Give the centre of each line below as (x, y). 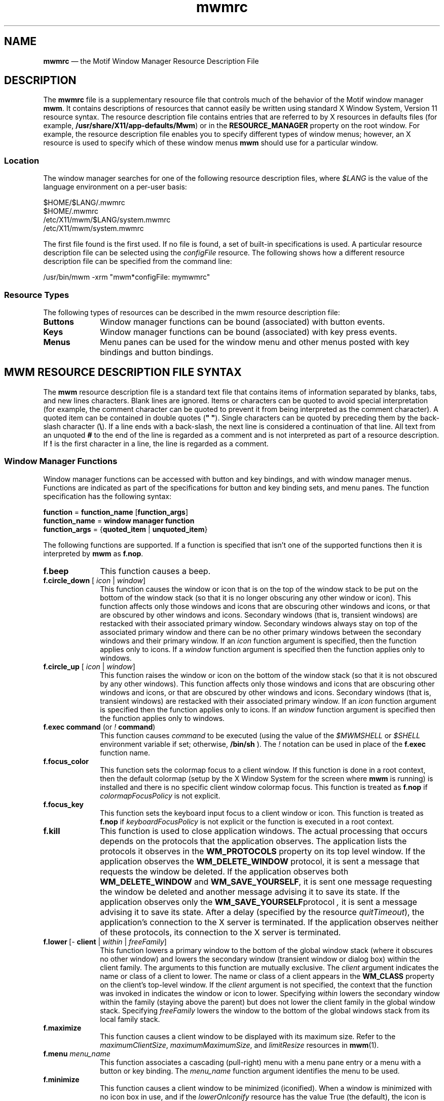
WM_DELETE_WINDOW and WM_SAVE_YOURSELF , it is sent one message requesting (266, 881)
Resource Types (37, 295)
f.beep (56, 571)
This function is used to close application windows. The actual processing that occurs (264, 831)
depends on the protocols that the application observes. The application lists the (253, 841)
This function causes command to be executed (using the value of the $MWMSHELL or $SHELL (260, 735)
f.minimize (61, 1079)
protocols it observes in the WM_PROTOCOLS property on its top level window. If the (263, 851)
